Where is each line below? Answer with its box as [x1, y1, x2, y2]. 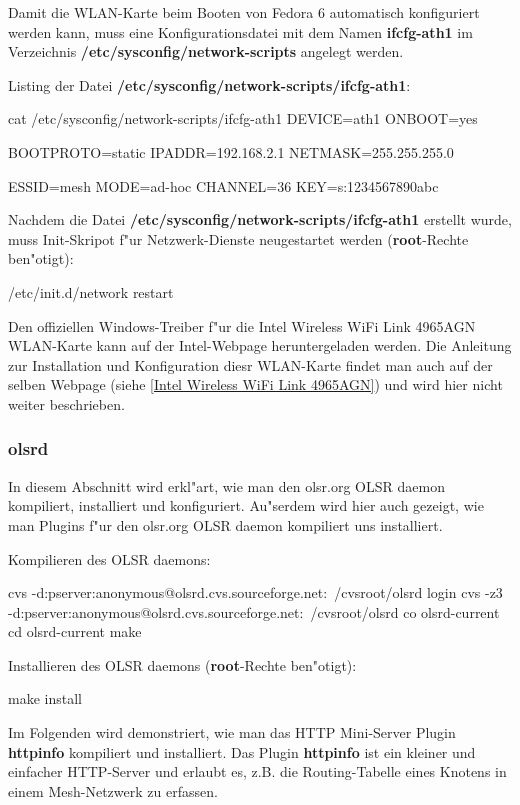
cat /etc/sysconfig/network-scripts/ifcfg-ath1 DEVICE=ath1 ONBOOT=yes [8, 108, 478, 129]
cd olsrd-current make [8, 621, 142, 642]
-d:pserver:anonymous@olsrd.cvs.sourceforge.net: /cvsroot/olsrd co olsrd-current [8, 601, 500, 622]
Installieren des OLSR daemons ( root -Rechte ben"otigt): [8, 654, 357, 675]
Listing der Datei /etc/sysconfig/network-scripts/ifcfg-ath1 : [8, 74, 411, 95]
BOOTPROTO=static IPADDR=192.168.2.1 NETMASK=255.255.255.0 [8, 141, 454, 162]
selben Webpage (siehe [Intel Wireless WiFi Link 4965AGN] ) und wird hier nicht [8, 374, 503, 395]
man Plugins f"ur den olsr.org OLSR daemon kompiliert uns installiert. [8, 514, 443, 535]
